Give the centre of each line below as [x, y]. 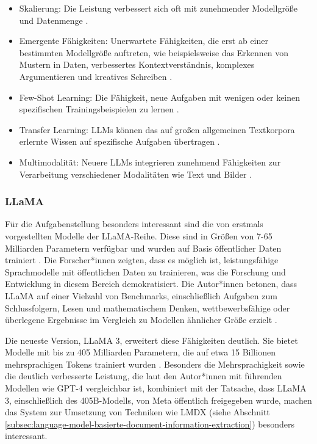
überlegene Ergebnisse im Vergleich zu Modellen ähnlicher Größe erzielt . [141, 320]
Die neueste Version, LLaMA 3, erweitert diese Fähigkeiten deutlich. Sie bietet [151, 340]
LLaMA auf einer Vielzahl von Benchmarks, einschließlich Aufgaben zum [141, 295]
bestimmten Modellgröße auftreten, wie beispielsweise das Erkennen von [154, 52]
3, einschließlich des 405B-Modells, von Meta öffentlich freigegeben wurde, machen [158, 400]
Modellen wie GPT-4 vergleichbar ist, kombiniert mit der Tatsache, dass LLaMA [156, 388]
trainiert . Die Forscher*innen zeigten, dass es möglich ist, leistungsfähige [142, 260]
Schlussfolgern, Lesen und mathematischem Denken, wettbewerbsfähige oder [148, 308]
